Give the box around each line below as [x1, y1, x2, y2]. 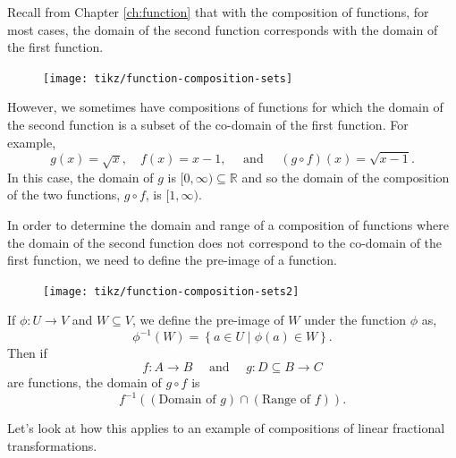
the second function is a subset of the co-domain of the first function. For [7, 115, 409, 134]
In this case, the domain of [7, 167, 154, 186]
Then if [7, 343, 47, 362]
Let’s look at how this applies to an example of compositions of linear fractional [7, 419, 445, 437]
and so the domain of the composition [241, 167, 450, 186]
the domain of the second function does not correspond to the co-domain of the [7, 233, 443, 251]
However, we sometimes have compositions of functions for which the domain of [7, 98, 443, 116]
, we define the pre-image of [132, 310, 284, 329]
